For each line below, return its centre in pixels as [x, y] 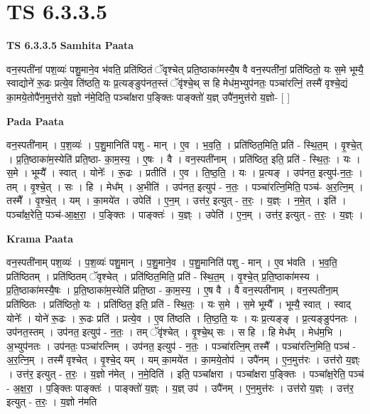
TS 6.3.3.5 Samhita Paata [70, 45]
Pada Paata [35, 121]
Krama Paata [40, 238]
